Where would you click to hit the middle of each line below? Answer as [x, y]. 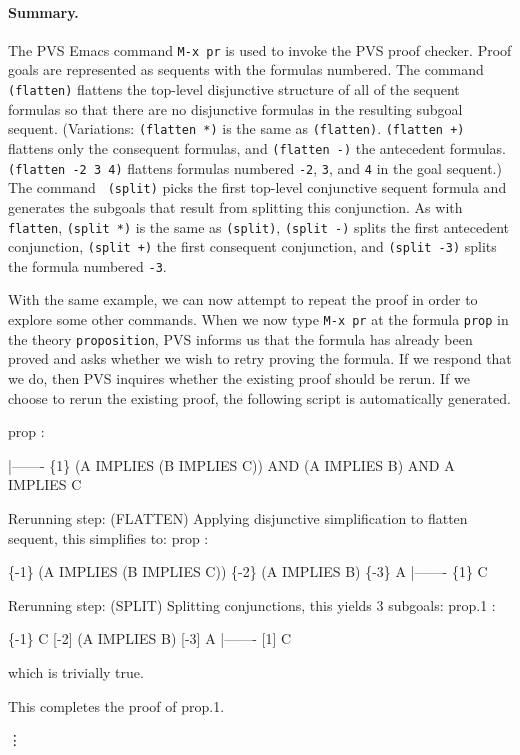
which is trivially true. [76, 671]
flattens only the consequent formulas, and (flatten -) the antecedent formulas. [257, 147]
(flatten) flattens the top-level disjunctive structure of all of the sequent [234, 89]
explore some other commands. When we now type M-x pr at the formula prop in [258, 319]
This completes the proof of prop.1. [116, 705]
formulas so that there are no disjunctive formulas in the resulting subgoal [235, 108]
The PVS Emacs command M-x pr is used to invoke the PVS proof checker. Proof [260, 49]
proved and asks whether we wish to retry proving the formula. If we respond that [260, 358]
